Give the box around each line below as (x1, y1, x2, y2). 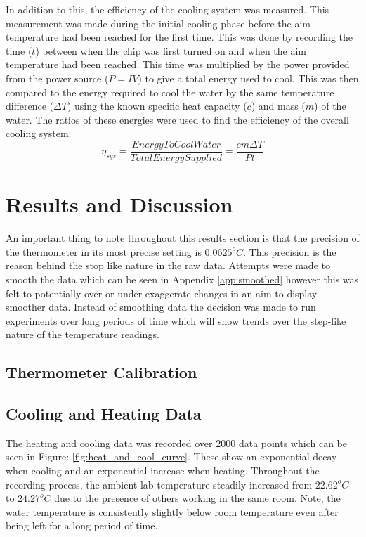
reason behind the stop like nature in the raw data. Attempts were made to (6, 258, 330, 273)
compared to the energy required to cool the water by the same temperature (6, 84, 334, 99)
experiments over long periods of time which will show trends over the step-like (6, 313, 346, 328)
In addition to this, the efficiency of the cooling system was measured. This (6, 2, 329, 16)
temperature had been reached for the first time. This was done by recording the (6, 30, 353, 44)
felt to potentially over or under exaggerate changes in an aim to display (6, 285, 318, 300)
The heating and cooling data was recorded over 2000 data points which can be (6, 435, 347, 450)
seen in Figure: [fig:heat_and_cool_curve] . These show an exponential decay (6, 449, 337, 464)
